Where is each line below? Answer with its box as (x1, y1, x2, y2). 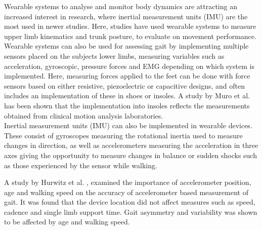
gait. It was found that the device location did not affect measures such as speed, (4, 197, 255, 207)
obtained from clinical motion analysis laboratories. (4, 110, 163, 121)
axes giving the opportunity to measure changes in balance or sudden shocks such (4, 149, 257, 160)
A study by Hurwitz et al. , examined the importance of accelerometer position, (4, 177, 251, 187)
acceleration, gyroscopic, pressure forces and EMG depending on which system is (4, 60, 254, 71)
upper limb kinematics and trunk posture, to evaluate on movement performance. (4, 30, 256, 41)
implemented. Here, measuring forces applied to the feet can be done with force (4, 70, 250, 81)
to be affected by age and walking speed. (4, 216, 130, 227)
